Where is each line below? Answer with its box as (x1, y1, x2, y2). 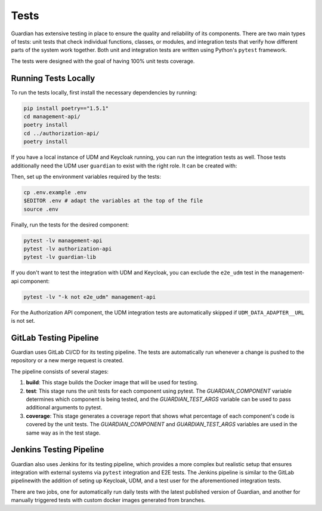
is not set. (11, 317, 36, 325)
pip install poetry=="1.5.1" (23, 105, 109, 112)
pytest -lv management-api (23, 237, 103, 244)
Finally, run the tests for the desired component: (11, 221, 129, 228)
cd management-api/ (23, 114, 80, 120)
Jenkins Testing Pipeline (11, 445, 104, 455)
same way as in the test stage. (26, 429, 101, 436)
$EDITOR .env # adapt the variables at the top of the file (23, 197, 203, 204)
